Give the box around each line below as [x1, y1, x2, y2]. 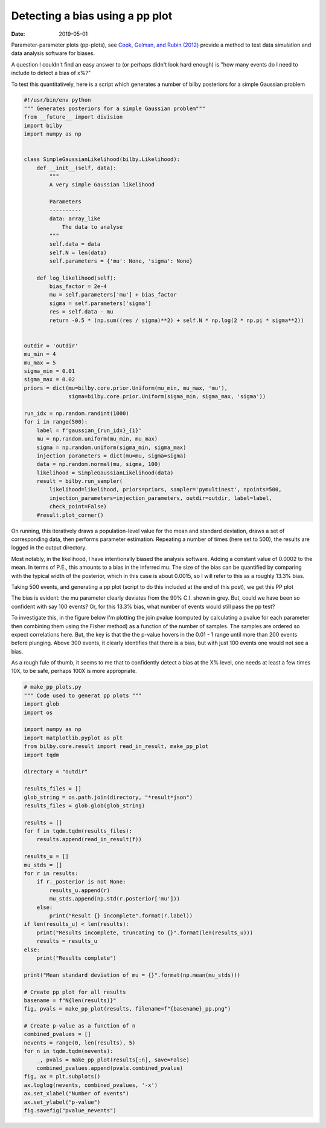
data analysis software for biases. [11, 50, 95, 57]
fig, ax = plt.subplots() [24, 1073, 101, 1080]
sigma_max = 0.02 [24, 376, 75, 383]
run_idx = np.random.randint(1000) [24, 410, 129, 417]
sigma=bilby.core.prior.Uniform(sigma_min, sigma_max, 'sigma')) [68, 393, 266, 400]
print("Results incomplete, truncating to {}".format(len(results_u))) [36, 929, 254, 936]
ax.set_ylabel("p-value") [24, 1098, 101, 1106]
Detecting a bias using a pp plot [11, 9, 173, 22]
